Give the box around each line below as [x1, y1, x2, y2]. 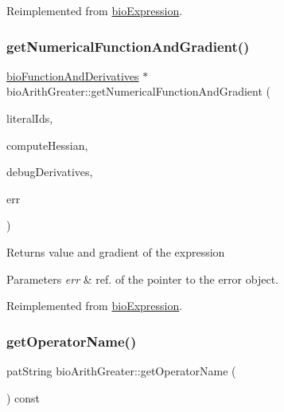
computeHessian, [6, 136, 88, 153]
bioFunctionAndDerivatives [6, 67, 139, 84]
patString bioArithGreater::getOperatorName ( [6, 362, 236, 379]
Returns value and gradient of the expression [6, 243, 225, 260]
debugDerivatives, [6, 163, 93, 180]
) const [6, 389, 41, 406]
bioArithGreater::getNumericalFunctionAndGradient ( [6, 83, 270, 100]
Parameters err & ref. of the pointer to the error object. [6, 270, 278, 287]
